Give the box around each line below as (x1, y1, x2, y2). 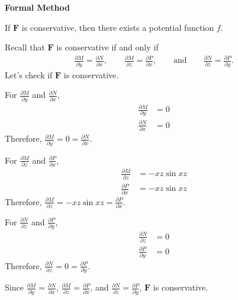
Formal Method (5, 1, 70, 13)
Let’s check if (5, 68, 53, 81)
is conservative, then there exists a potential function (21, 21, 214, 33)
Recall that (5, 41, 45, 53)
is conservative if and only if (56, 41, 159, 53)
